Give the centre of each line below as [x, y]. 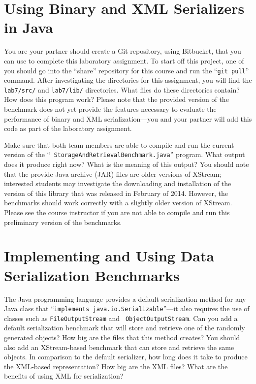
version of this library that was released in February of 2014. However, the [116, 193]
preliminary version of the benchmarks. [63, 222]
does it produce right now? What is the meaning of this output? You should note [127, 164]
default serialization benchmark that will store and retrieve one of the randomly [125, 328]
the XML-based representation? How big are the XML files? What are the [116, 366]
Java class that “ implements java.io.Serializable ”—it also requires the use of [127, 308]
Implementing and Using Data [109, 256]
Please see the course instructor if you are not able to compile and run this [117, 212]
